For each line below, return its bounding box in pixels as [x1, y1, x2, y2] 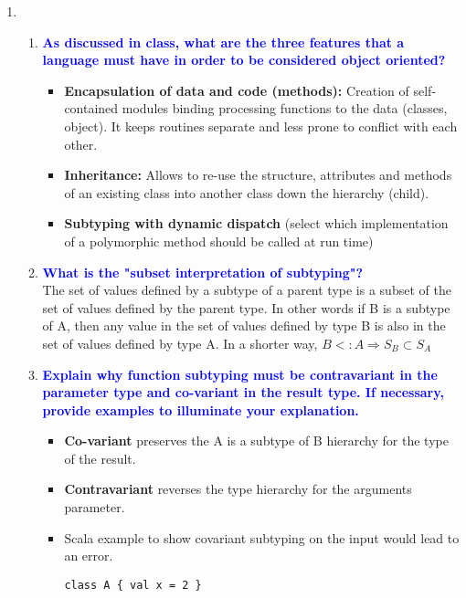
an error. [64, 546, 113, 565]
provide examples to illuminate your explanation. [42, 400, 359, 419]
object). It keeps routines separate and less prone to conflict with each [64, 116, 458, 135]
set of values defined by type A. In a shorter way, [42, 333, 318, 352]
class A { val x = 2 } [64, 578, 202, 592]
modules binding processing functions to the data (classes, [122, 99, 448, 118]
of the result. [64, 448, 136, 467]
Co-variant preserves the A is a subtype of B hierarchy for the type [64, 431, 449, 450]
